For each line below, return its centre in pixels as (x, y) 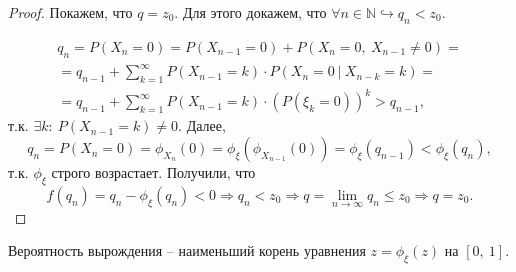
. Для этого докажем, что (250, 12)
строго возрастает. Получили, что (153, 172)
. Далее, (202, 125)
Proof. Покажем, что (70, 12)
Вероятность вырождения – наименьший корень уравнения (187, 250)
